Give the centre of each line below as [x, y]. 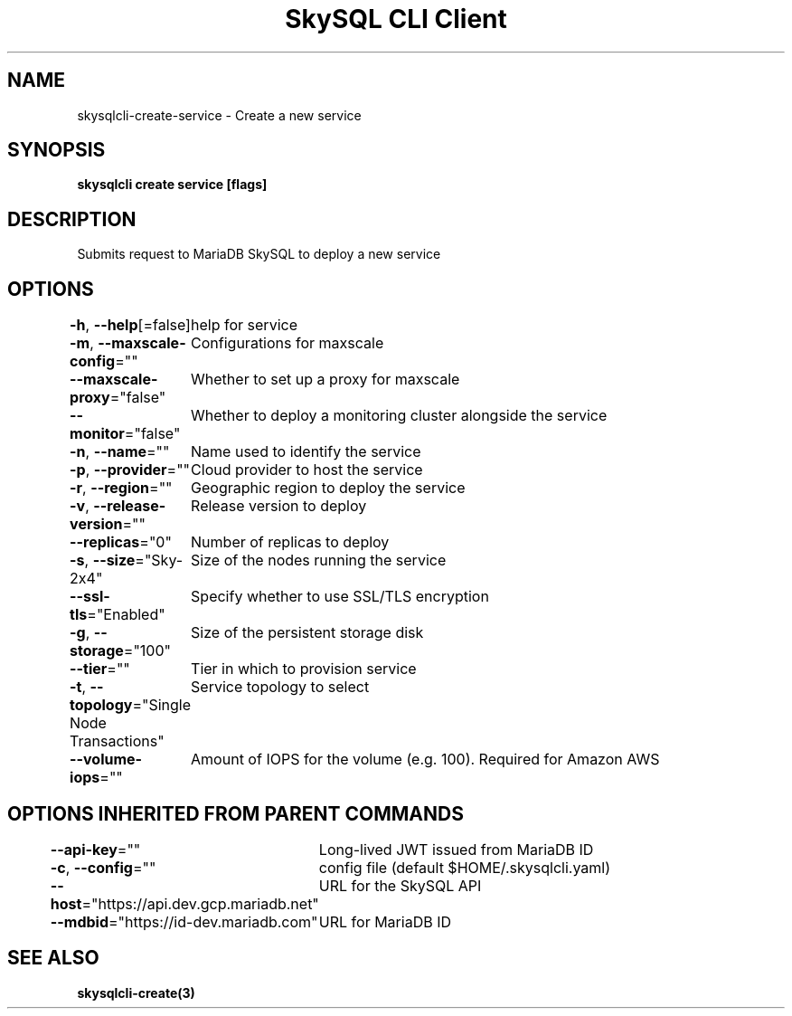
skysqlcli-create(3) [136, 992]
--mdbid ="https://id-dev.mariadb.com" [184, 921]
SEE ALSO [53, 958]
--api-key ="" [95, 849]
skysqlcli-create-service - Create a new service [219, 115]
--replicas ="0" [121, 542]
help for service [244, 325]
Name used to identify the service [306, 452]
